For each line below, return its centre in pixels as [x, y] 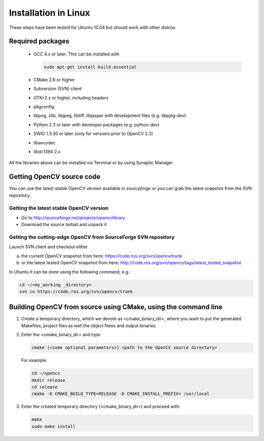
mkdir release [48, 380]
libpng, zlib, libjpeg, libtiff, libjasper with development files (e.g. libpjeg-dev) [110, 116]
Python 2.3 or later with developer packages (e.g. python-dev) [97, 124]
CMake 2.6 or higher [54, 80]
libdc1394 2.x [47, 152]
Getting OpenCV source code [55, 177]
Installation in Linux [50, 13]
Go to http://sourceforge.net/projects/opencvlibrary [73, 217]
